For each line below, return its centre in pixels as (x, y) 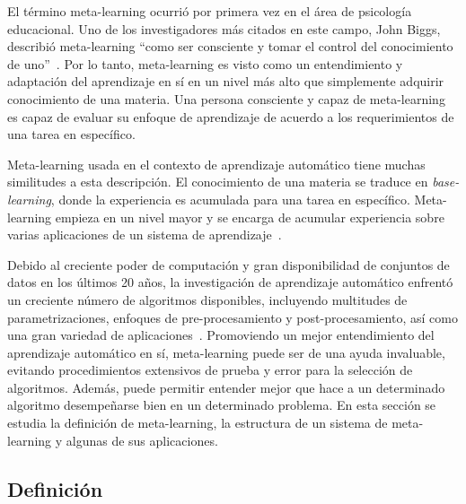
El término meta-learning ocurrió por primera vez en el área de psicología (210, 11)
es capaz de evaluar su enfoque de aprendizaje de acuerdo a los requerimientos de (231, 116)
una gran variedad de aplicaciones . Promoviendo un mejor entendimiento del (221, 335)
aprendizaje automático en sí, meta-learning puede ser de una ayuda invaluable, (226, 352)
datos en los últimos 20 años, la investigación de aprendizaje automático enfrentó (230, 282)
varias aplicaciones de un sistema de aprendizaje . (145, 235)
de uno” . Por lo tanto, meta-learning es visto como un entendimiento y (205, 63)
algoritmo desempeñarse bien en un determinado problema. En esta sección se (222, 405)
